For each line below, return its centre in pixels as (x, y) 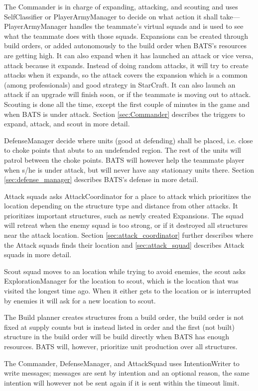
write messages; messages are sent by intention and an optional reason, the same (127, 373)
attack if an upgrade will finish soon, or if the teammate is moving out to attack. (128, 94)
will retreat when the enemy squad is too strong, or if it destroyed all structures (126, 225)
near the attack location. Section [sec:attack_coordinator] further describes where (129, 235)
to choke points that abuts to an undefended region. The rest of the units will (123, 150)
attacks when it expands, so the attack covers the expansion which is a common (126, 75)
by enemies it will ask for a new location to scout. (80, 300)
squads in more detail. (38, 254)
